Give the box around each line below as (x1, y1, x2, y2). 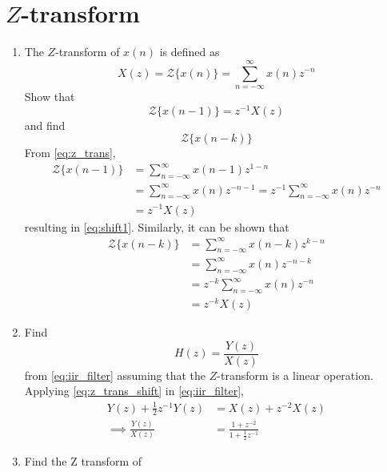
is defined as (159, 43, 220, 60)
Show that (24, 87, 75, 104)
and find (24, 116, 66, 133)
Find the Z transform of (24, 453, 142, 470)
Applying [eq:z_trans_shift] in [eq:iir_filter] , (24, 382, 244, 399)
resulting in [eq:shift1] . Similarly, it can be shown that (24, 218, 289, 235)
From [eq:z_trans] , (24, 144, 116, 161)
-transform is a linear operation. (217, 366, 373, 383)
